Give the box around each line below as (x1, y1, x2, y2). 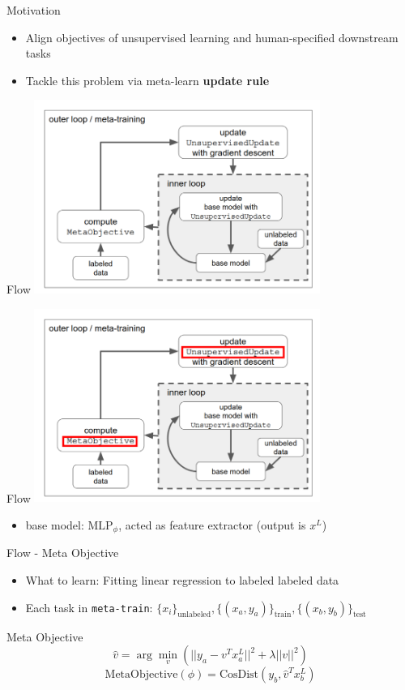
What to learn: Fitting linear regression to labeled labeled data (25, 572, 339, 589)
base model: (25, 516, 84, 534)
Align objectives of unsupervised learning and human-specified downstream (25, 28, 399, 45)
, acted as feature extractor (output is (118, 516, 306, 534)
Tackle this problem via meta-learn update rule (25, 71, 270, 88)
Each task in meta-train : (25, 598, 153, 615)
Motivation (6, 2, 61, 18)
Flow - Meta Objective (6, 544, 119, 561)
